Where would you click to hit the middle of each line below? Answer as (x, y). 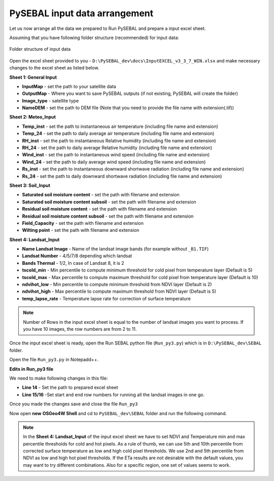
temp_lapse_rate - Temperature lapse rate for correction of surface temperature (107, 298)
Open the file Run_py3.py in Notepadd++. (54, 360)
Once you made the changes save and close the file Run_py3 (74, 404)
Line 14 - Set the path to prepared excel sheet (70, 388)
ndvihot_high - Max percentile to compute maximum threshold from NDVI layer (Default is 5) (119, 291)
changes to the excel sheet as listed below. (54, 68)
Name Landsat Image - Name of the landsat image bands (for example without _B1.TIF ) (115, 249)
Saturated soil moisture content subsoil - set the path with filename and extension (109, 202)
